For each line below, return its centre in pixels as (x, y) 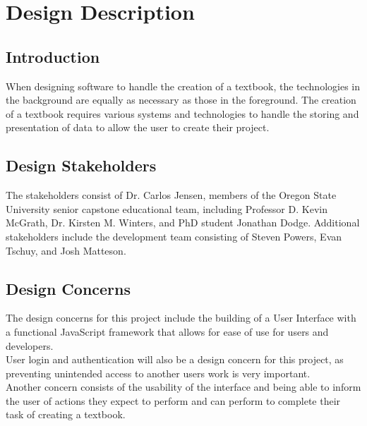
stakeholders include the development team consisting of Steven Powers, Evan (174, 236)
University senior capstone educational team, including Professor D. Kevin (167, 208)
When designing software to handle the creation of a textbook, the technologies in (183, 86)
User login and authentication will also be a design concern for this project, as (175, 359)
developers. (30, 345)
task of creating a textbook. (66, 414)
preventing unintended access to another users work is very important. (158, 373)
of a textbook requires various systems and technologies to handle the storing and (182, 113)
